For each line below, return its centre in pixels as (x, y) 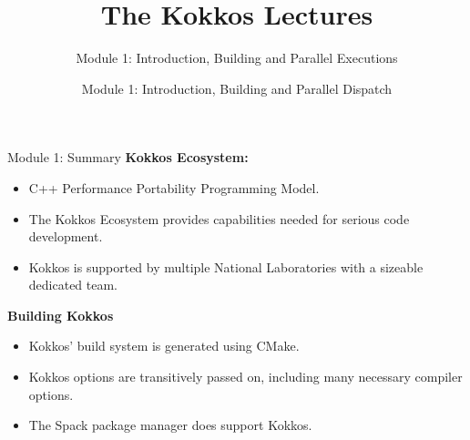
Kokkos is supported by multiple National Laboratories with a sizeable (226, 266)
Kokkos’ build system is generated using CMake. (164, 346)
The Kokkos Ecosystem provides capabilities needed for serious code (219, 218)
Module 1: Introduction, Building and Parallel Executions (237, 58)
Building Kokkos (61, 315)
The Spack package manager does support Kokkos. (170, 425)
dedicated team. (73, 285)
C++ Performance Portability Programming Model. (174, 187)
